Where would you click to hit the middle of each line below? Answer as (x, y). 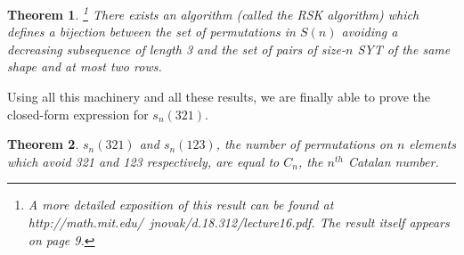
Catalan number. (393, 161)
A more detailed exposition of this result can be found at (181, 205)
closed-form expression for (78, 114)
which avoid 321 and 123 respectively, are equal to (143, 161)
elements (432, 144)
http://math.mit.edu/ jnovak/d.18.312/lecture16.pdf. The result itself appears (239, 222)
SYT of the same (404, 49)
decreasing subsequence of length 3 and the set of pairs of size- (177, 49)
